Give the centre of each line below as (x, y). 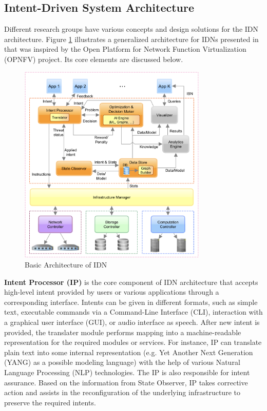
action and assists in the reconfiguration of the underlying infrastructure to (122, 392)
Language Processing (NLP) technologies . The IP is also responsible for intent (127, 372)
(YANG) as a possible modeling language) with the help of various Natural (122, 362)
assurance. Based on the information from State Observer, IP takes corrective (126, 382)
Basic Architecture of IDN (66, 265)
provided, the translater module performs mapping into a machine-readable (123, 332)
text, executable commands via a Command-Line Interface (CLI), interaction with (133, 312)
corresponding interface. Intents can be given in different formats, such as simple (131, 302)
